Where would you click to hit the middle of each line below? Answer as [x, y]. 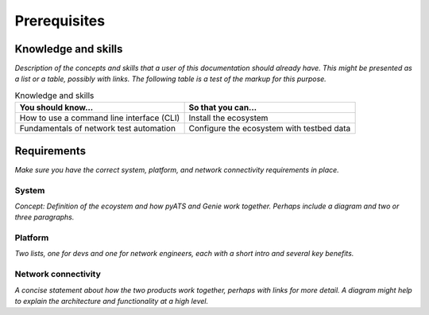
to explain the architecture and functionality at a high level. [112, 301]
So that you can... [223, 107]
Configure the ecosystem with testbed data [270, 129]
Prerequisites [60, 21]
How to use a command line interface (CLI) [100, 118]
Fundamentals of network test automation [98, 129]
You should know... [56, 107]
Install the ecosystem [228, 118]
